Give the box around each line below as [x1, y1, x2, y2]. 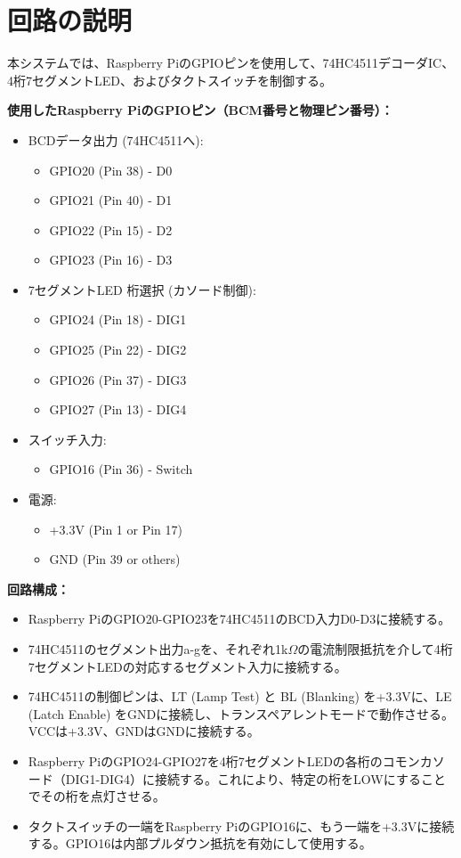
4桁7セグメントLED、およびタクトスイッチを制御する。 [7, 70, 332, 89]
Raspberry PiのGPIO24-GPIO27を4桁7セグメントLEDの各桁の [28, 751, 383, 770]
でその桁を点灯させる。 [28, 787, 166, 805]
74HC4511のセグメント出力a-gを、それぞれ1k [28, 640, 288, 658]
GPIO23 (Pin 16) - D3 [49, 250, 173, 269]
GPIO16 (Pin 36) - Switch [49, 460, 193, 478]
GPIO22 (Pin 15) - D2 [49, 220, 173, 239]
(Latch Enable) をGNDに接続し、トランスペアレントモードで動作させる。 [28, 704, 454, 723]
